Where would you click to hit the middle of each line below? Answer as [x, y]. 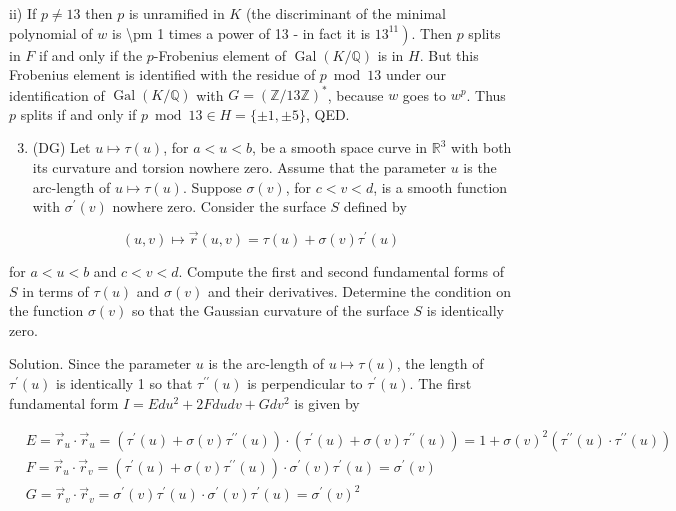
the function [46, 310]
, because [355, 94]
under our [415, 74]
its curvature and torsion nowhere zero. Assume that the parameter [239, 167]
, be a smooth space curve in [339, 147]
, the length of [440, 363]
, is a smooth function [440, 186]
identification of [57, 94]
